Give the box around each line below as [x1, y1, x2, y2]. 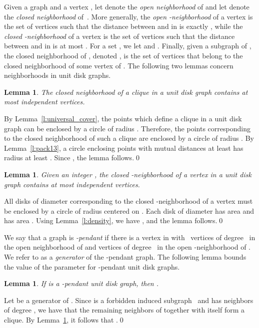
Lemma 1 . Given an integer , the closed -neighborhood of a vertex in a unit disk [4, 169, 251, 179]
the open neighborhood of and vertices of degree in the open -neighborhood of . [4, 242, 251, 252]
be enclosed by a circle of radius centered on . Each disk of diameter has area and [4, 205, 254, 216]
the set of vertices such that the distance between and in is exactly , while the [4, 21, 243, 31]
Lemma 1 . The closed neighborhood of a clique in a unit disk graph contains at [4, 86, 248, 97]
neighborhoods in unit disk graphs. [4, 70, 111, 80]
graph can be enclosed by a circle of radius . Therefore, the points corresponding [4, 123, 250, 133]
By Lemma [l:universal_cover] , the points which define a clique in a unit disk [4, 113, 242, 123]
